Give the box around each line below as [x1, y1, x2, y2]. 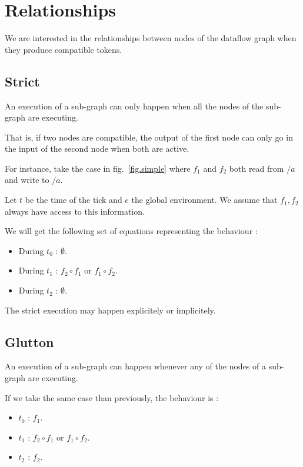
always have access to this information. [5, 205, 145, 217]
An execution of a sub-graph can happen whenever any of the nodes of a [5, 360, 266, 372]
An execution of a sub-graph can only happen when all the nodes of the [5, 99, 264, 112]
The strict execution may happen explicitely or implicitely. [5, 303, 216, 316]
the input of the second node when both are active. [5, 142, 189, 155]
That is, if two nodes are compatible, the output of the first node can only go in [5, 131, 293, 143]
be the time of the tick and [25, 194, 122, 206]
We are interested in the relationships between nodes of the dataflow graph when [5, 32, 297, 44]
